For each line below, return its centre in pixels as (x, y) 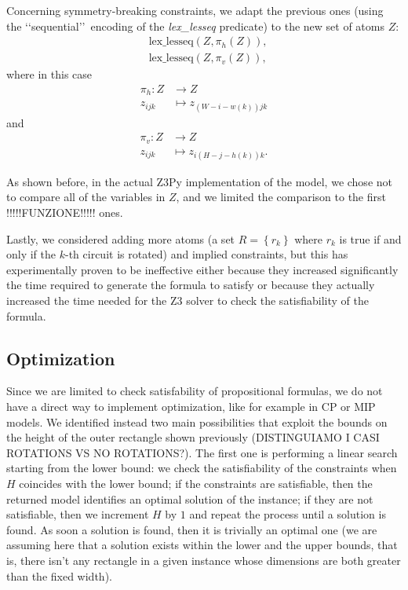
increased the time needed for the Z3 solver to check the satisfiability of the (188, 300)
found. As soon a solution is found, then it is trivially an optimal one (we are (192, 529)
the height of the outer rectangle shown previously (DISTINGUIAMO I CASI (193, 437)
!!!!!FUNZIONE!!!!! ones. (65, 213)
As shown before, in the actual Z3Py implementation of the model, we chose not (199, 181)
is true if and (370, 238)
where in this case (49, 74)
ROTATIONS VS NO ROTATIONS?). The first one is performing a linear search (202, 452)
